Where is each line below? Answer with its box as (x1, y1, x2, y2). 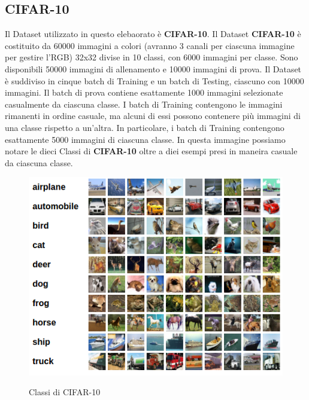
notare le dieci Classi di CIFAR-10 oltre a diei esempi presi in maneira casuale (5, 145, 298, 157)
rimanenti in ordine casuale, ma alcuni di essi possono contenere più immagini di (5, 109, 301, 122)
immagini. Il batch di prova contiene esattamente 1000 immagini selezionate (5, 86, 283, 99)
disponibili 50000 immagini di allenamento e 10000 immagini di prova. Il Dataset (5, 62, 302, 75)
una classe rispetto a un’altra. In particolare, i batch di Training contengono (5, 121, 284, 133)
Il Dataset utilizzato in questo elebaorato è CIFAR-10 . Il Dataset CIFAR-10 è (5, 28, 301, 40)
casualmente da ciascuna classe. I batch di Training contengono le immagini (5, 97, 283, 110)
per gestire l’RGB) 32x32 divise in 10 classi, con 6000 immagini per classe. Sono (5, 51, 298, 63)
